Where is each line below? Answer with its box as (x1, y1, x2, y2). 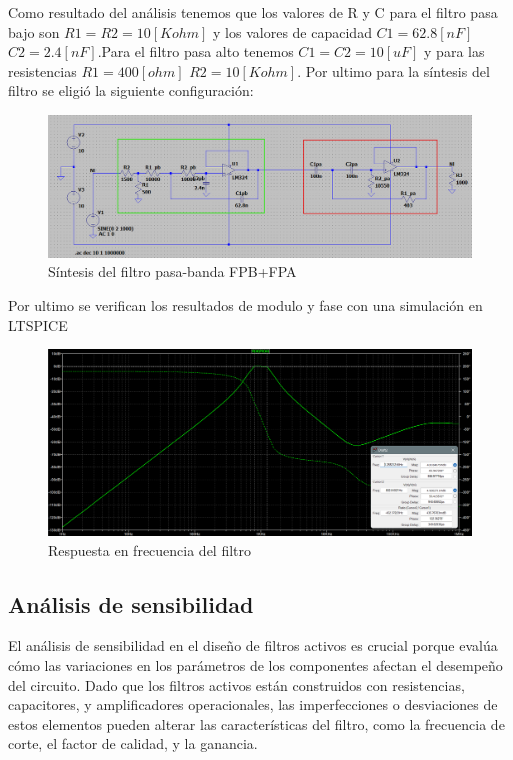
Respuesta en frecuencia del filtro (48, 539, 252, 560)
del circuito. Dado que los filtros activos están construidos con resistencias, (8, 674, 465, 695)
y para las (424, 41, 485, 62)
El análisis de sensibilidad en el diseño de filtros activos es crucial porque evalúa (8, 635, 498, 656)
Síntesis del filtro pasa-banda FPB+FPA (48, 261, 297, 282)
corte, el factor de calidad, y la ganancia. (8, 733, 258, 754)
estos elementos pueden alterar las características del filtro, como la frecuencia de (8, 713, 505, 734)
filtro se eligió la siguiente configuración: (8, 80, 254, 101)
